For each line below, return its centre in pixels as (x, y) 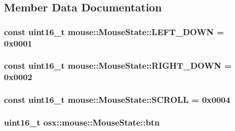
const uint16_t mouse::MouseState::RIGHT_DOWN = (118, 65)
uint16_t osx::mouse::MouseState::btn (82, 122)
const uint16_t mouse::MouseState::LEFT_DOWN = (114, 31)
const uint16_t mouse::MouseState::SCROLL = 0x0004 (117, 100)
